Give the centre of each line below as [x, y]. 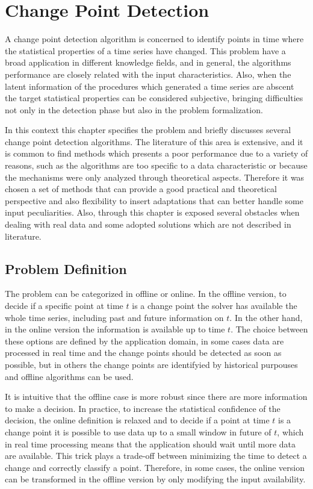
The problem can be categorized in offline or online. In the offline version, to [146, 294]
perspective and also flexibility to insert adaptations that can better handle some [154, 200]
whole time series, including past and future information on [114, 317]
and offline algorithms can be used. [69, 376]
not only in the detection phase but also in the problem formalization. [134, 109]
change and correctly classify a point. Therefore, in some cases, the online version [155, 467]
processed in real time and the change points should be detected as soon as [143, 353]
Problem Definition [66, 268]
